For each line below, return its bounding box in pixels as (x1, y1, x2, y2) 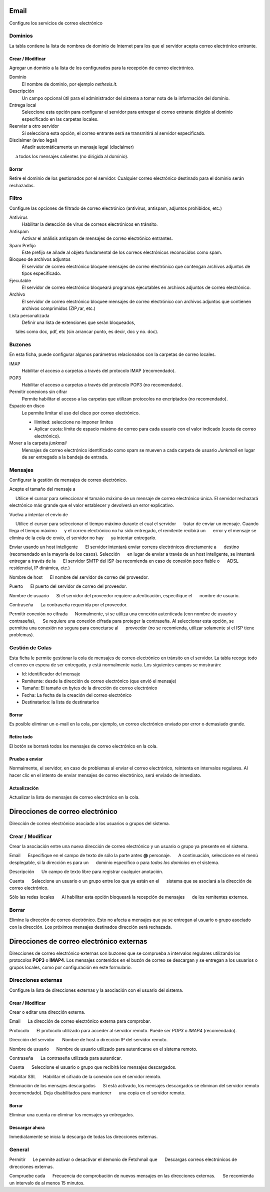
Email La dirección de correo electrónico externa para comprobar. (9, 1018, 151, 1024)
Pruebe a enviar (9, 756, 43, 762)
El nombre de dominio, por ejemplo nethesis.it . (21, 81, 117, 87)
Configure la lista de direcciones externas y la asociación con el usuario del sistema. (9, 987, 183, 993)
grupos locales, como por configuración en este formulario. (9, 964, 132, 970)
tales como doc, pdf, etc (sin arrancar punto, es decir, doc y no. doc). (15, 328, 158, 335)
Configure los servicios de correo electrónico (9, 20, 102, 26)
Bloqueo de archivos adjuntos (9, 256, 71, 262)
